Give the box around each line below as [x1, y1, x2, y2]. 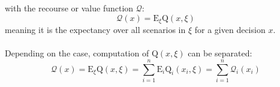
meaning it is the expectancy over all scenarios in [5, 23, 186, 36]
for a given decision [194, 23, 266, 36]
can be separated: [188, 47, 252, 59]
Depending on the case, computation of [5, 47, 149, 59]
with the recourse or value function [5, 2, 134, 14]
